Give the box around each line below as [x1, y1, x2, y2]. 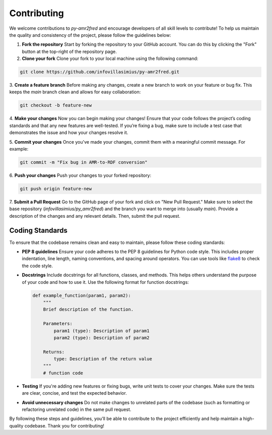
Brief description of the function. [43, 306, 133, 313]
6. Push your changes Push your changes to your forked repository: [9, 172, 152, 178]
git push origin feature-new [20, 185, 92, 192]
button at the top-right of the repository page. [22, 48, 117, 54]
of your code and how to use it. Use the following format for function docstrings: [22, 279, 189, 285]
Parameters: [43, 321, 73, 327]
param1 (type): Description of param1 [53, 328, 150, 334]
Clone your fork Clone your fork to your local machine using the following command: [22, 55, 198, 61]
